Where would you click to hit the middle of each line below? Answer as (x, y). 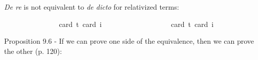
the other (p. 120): (33, 51)
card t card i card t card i (136, 24)
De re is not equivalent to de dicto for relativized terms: (92, 7)
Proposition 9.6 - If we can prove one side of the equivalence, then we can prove (129, 41)
